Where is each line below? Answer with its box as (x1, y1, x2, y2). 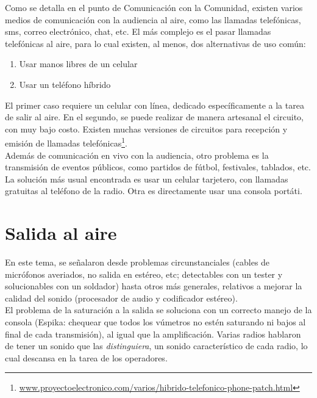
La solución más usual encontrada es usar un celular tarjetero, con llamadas (5, 172, 288, 185)
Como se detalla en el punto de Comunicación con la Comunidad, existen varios (5, 1, 303, 13)
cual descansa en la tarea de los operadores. (5, 351, 168, 364)
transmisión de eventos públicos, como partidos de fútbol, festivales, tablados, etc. (5, 161, 311, 173)
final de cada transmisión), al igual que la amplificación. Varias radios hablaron (5, 327, 301, 340)
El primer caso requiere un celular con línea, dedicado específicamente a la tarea (5, 98, 304, 111)
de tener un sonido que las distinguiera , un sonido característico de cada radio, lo (5, 339, 308, 352)
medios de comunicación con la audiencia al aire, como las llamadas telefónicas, (5, 13, 301, 26)
